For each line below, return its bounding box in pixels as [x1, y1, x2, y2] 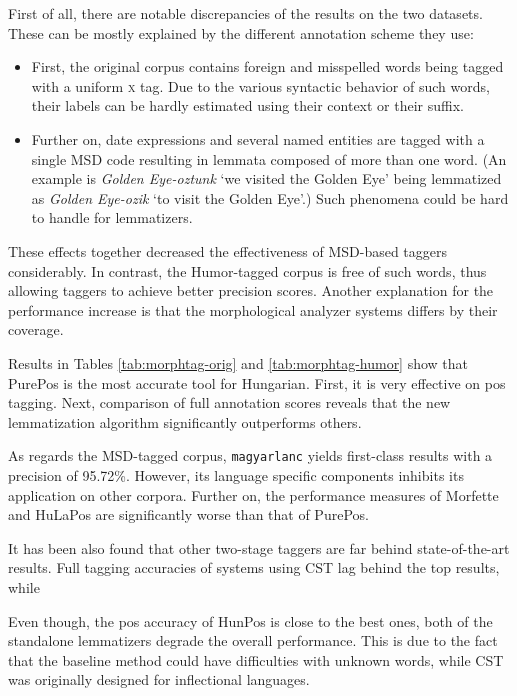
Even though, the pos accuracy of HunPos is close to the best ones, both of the [8, 610, 493, 631]
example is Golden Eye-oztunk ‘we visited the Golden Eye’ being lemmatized [31, 168, 502, 189]
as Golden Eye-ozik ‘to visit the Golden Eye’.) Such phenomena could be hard [31, 187, 509, 208]
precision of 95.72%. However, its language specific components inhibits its [8, 464, 464, 485]
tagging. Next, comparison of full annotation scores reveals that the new [8, 392, 451, 413]
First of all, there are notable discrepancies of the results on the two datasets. [8, 3, 483, 23]
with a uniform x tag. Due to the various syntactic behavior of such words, [31, 75, 490, 96]
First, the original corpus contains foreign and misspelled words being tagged [31, 56, 504, 77]
